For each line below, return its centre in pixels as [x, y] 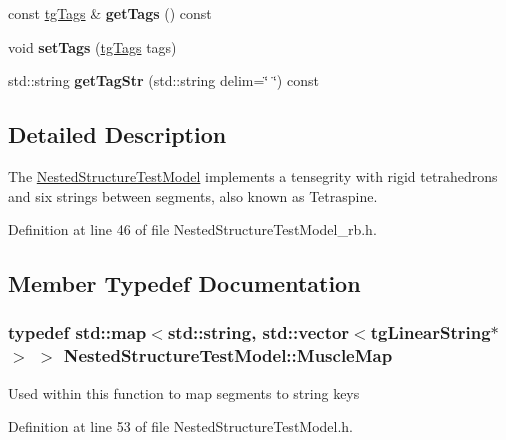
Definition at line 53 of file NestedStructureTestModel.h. [181, 426]
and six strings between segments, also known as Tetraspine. [193, 195]
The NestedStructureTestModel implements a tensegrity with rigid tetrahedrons [253, 175]
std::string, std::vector [258, 332]
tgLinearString [430, 332]
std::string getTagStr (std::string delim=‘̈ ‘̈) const [163, 80]
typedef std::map [77, 332]
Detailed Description [117, 134]
